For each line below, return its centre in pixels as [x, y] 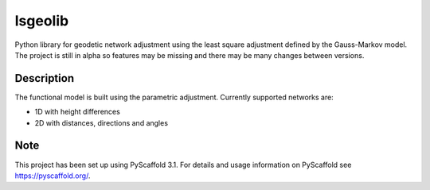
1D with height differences [78, 112]
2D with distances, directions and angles [102, 122]
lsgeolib [42, 21]
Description [45, 78]
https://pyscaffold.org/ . [53, 176]
